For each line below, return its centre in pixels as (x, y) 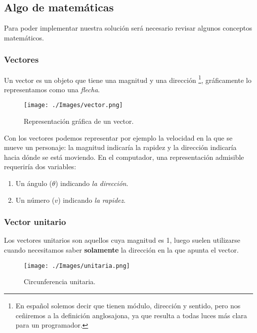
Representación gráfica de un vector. (79, 121)
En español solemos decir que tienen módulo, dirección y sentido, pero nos (128, 305)
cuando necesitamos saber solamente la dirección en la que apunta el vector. (121, 250)
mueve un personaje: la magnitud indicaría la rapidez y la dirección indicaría (120, 147)
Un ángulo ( (34, 183)
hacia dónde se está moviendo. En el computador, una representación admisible (124, 157)
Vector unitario (35, 222)
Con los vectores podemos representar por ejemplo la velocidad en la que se (118, 137)
